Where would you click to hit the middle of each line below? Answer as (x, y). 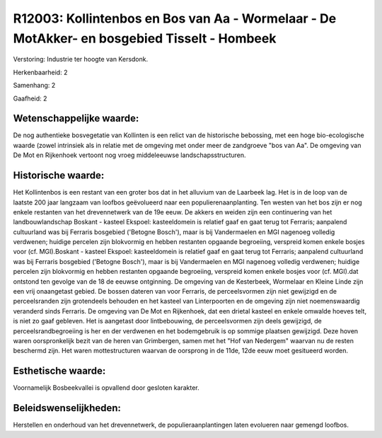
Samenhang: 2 (34, 86)
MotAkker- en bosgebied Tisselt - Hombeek (145, 38)
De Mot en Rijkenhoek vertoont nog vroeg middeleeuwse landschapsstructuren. (129, 155)
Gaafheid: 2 (30, 98)
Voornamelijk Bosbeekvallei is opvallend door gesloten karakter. (106, 388)
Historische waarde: (59, 176)
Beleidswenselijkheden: (67, 408)
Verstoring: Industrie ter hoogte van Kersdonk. (81, 59)
